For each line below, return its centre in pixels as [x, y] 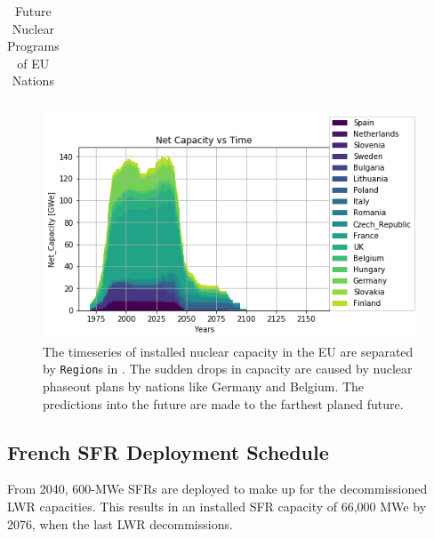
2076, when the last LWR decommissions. [120, 523]
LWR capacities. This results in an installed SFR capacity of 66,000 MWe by [217, 507]
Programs [33, 46]
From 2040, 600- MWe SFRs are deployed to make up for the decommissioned [217, 489]
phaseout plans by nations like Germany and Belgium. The [204, 386]
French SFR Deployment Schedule [168, 451]
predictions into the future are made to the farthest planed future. [223, 403]
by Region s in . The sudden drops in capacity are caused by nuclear [228, 369]
